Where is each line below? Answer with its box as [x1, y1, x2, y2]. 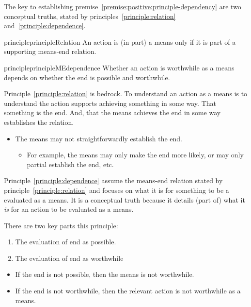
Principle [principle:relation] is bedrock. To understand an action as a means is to [4, 88, 248, 99]
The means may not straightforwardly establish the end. [15, 133, 182, 143]
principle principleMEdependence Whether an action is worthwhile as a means [4, 62, 235, 72]
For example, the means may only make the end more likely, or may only [27, 150, 244, 160]
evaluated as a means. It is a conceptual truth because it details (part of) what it [4, 194, 245, 205]
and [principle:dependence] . [4, 20, 86, 31]
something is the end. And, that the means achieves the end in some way [4, 107, 221, 118]
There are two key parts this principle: [4, 220, 118, 230]
